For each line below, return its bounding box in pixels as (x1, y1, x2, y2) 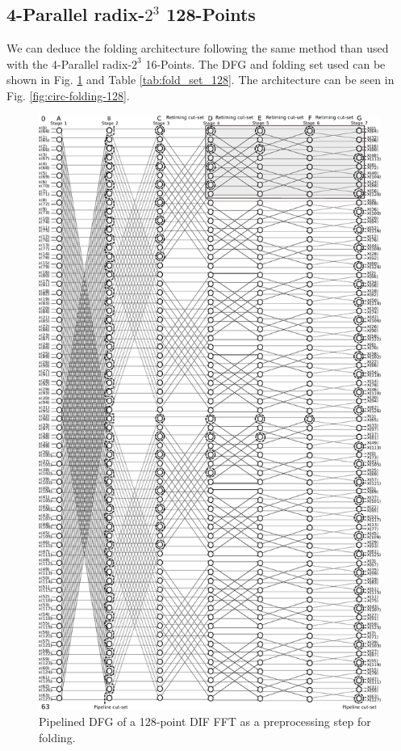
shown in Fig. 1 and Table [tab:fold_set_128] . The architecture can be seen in (6, 71, 395, 88)
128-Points (166, 2, 256, 27)
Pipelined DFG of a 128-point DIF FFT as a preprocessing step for (39, 713, 371, 730)
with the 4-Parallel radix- (6, 55, 132, 72)
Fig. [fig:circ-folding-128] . (6, 86, 130, 103)
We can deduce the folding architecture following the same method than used (6, 40, 389, 57)
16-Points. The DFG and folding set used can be (145, 55, 386, 72)
